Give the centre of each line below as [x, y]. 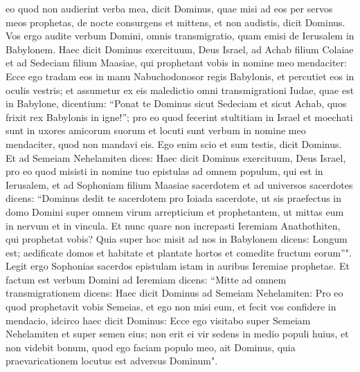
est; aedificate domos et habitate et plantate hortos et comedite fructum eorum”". [179, 252]
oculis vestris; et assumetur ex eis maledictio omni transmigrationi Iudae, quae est [180, 90]
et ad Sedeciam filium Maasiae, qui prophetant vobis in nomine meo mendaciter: [176, 63]
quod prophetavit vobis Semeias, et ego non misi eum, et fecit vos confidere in [171, 307]
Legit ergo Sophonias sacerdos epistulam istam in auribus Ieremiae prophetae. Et [178, 266]
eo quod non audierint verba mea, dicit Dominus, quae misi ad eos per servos [169, 8]
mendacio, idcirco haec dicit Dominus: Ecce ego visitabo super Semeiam [158, 320]
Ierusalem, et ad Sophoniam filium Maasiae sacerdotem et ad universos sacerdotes [179, 184]
